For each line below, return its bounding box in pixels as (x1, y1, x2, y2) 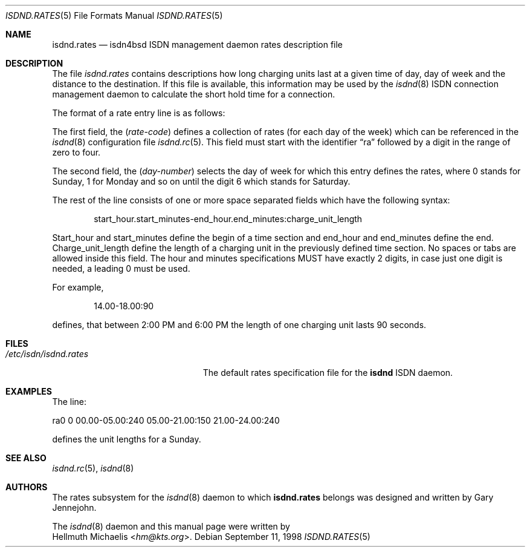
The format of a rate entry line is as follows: (52, 108, 225, 118)
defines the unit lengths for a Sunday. (52, 434, 201, 444)
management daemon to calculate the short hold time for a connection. (52, 89, 335, 99)
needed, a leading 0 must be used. (52, 263, 190, 274)
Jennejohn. (52, 502, 97, 513)
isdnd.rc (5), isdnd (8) (52, 463, 134, 473)
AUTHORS (5, 482, 48, 492)
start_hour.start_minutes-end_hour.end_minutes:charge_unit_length (94, 214, 363, 224)
